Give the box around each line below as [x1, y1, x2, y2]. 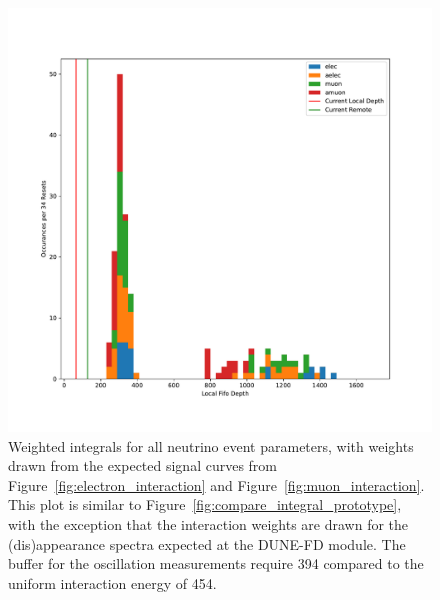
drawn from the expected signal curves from [8, 455, 278, 476]
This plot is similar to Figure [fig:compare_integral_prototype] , [8, 494, 402, 515]
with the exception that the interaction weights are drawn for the [8, 513, 409, 534]
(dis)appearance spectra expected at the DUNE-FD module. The [8, 533, 406, 554]
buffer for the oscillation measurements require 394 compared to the [8, 553, 424, 574]
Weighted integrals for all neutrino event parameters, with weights [8, 435, 414, 456]
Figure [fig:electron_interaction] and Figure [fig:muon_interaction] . [8, 474, 425, 495]
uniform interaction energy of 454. [8, 572, 217, 593]
